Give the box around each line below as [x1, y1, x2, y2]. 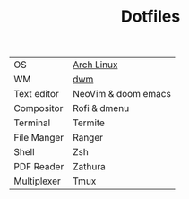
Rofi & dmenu [73, 102, 130, 115]
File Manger [13, 132, 64, 144]
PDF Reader [13, 160, 64, 173]
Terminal [13, 117, 51, 129]
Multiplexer [13, 175, 61, 187]
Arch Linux [73, 58, 118, 71]
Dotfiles [120, 6, 181, 27]
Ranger [73, 132, 104, 144]
